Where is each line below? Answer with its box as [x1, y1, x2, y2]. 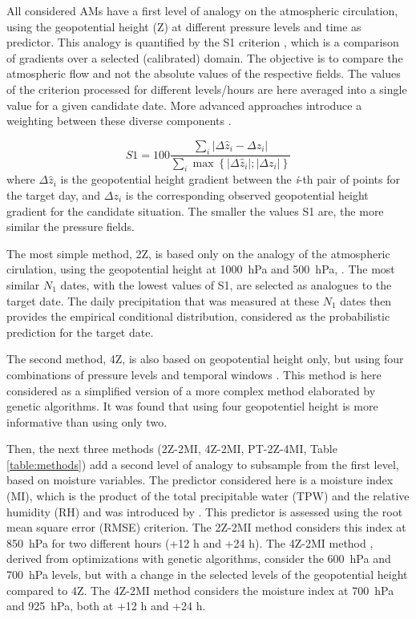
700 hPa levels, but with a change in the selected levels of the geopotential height [6, 566, 408, 583]
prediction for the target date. [6, 323, 154, 340]
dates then [340, 292, 392, 309]
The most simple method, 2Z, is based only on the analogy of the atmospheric [6, 245, 390, 261]
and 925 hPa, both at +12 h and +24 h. [6, 597, 206, 614]
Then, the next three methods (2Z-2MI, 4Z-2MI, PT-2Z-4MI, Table [6, 440, 337, 457]
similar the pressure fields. [6, 218, 135, 235]
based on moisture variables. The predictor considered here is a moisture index [6, 471, 394, 488]
